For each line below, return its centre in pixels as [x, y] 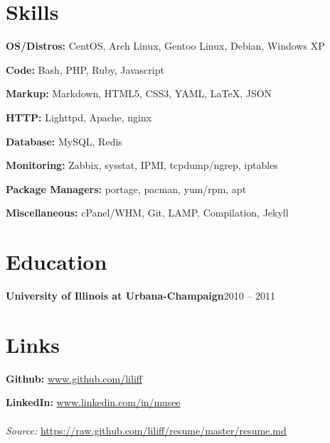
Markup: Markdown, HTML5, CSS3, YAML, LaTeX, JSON [139, 93]
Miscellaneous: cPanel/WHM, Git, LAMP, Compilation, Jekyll [147, 213]
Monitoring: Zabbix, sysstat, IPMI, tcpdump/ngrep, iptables [142, 165]
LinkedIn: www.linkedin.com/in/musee [93, 402]
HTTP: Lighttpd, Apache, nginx [79, 117]
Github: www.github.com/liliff [74, 378]
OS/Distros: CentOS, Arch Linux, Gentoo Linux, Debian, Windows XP [165, 46]
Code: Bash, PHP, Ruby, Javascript [85, 69]
